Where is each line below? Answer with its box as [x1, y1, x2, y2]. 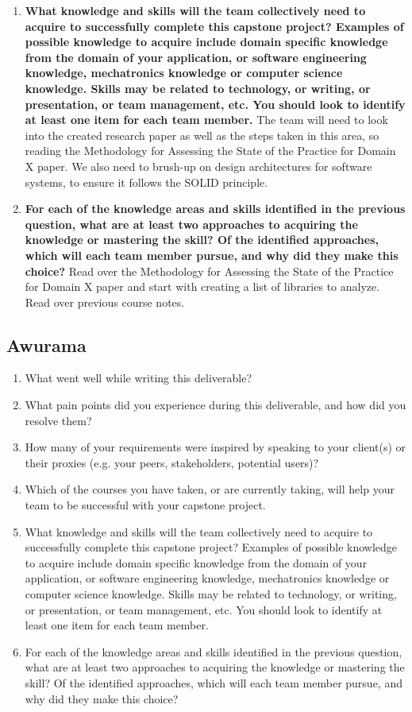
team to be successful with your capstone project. [25, 497, 266, 513]
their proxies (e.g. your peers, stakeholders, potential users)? [25, 454, 319, 470]
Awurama [6, 332, 87, 357]
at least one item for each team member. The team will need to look [25, 111, 388, 128]
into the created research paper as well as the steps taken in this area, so [25, 126, 379, 143]
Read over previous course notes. [25, 293, 185, 310]
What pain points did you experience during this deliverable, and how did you [25, 397, 406, 413]
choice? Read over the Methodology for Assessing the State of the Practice [25, 262, 394, 279]
